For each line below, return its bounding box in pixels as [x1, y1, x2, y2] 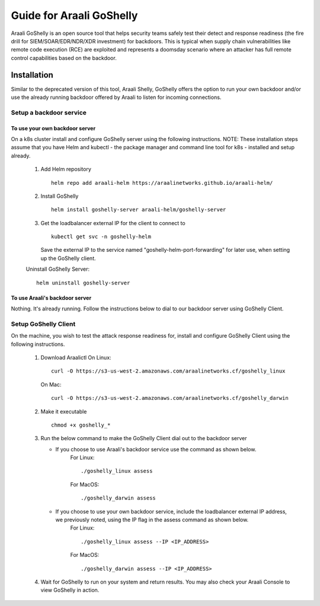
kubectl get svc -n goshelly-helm [51, 233, 151, 240]
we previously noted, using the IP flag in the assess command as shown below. [55, 516, 249, 524]
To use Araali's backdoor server [11, 294, 92, 302]
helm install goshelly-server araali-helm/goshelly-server [51, 206, 226, 213]
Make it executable [40, 408, 87, 415]
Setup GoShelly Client [11, 320, 76, 328]
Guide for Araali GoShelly [11, 9, 138, 22]
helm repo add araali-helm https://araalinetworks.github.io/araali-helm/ [51, 179, 273, 186]
